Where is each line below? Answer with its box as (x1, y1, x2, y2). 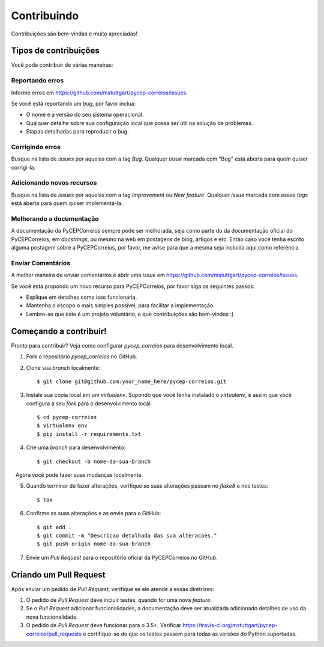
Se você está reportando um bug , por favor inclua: (11, 100, 136, 107)
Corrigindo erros (11, 143, 61, 151)
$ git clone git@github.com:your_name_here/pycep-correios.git (37, 378, 227, 385)
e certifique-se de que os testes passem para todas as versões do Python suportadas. (83, 630, 297, 637)
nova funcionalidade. (26, 613, 78, 621)
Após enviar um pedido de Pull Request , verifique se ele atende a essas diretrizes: (11, 585, 215, 592)
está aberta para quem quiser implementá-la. (11, 200, 123, 207)
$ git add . (37, 524, 72, 530)
